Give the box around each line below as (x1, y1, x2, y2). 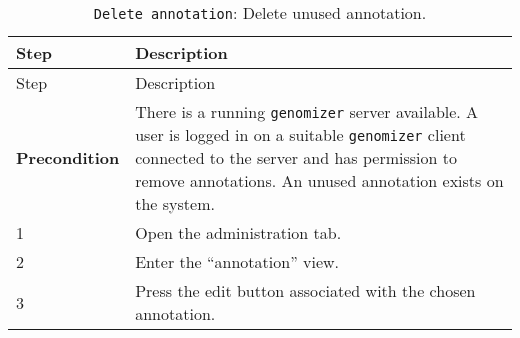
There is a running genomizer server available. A (135, 100, 479, 123)
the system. (135, 192, 215, 215)
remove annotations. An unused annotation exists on (135, 169, 504, 192)
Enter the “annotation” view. (135, 250, 340, 273)
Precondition (16, 146, 120, 169)
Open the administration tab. (135, 221, 342, 244)
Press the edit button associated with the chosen (135, 279, 476, 302)
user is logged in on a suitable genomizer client (135, 123, 466, 146)
